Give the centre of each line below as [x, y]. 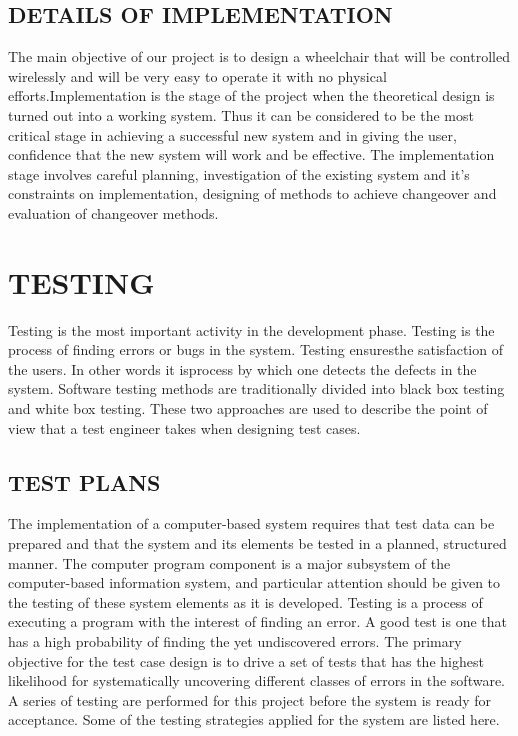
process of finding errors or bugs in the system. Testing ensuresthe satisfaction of [255, 349]
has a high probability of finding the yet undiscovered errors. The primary [235, 641]
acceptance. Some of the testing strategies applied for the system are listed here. [254, 719]
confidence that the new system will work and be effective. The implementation [251, 154]
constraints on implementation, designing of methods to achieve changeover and [252, 193]
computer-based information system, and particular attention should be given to [254, 582]
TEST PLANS [84, 481]
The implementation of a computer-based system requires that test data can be [251, 523]
